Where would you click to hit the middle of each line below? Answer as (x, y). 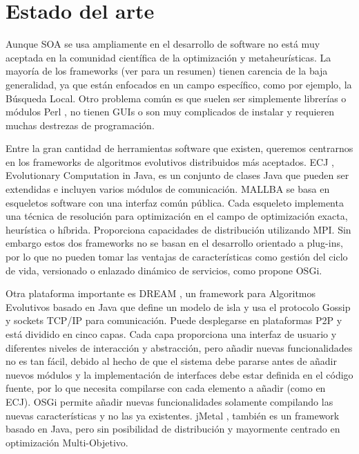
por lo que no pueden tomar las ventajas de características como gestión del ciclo (177, 257)
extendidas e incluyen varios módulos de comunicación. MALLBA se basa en (168, 189)
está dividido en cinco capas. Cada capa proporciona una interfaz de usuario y (171, 334)
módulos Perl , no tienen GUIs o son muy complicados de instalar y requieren (170, 112)
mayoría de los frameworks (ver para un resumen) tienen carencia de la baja (167, 71)
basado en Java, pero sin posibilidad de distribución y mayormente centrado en (173, 429)
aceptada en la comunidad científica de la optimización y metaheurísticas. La (168, 57)
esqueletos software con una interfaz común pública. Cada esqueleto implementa (175, 202)
